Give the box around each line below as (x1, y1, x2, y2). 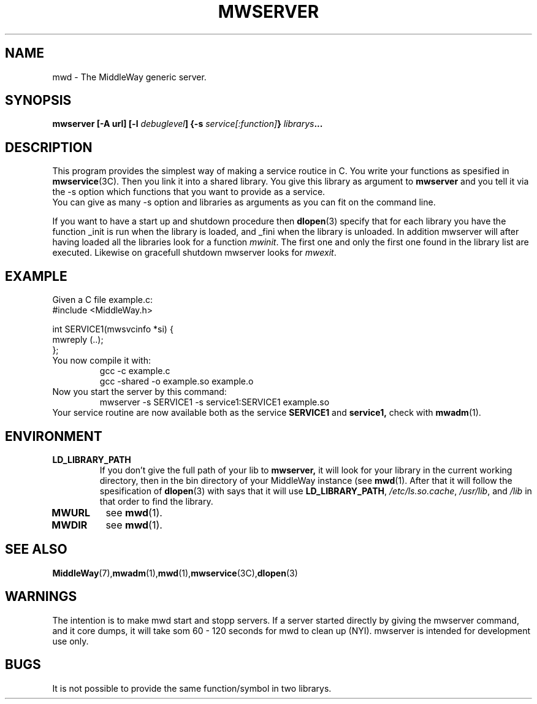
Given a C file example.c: (52, 294, 153, 305)
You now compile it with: (52, 355, 151, 366)
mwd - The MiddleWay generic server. (52, 71, 207, 82)
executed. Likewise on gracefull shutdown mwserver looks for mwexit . (52, 247, 337, 258)
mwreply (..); (52, 334, 104, 345)
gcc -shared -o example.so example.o (99, 376, 254, 387)
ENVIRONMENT (5, 428, 102, 444)
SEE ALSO (5, 541, 67, 557)
